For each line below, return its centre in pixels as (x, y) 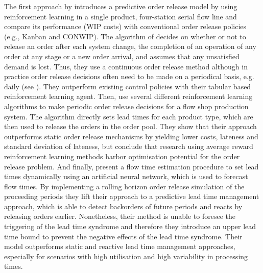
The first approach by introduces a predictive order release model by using (121, 6)
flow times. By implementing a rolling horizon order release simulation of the (124, 186)
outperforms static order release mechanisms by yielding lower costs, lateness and (131, 136)
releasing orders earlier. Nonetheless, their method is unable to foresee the (120, 216)
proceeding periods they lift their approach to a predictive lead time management (132, 196)
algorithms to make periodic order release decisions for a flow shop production (126, 106)
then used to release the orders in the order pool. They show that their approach (130, 126)
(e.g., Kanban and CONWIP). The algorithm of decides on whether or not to (125, 36)
